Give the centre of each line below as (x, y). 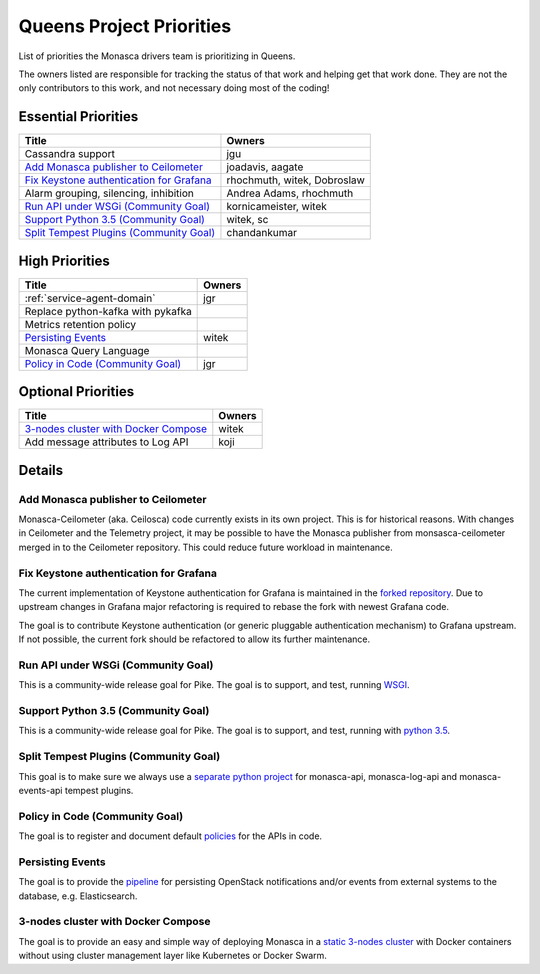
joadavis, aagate (265, 167)
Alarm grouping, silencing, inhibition (109, 193)
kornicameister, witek (276, 207)
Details (41, 470)
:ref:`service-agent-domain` (90, 298)
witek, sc (247, 220)
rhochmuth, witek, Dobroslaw (295, 180)
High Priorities (64, 260)
